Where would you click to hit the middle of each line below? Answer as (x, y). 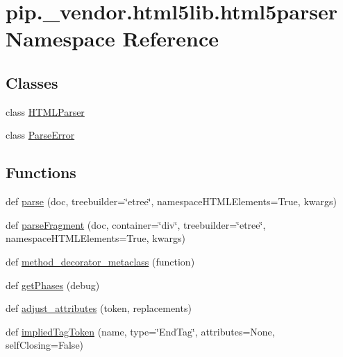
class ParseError (40, 135)
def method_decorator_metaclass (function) (100, 261)
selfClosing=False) (45, 345)
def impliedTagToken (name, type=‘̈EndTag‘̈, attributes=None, (140, 331)
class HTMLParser (45, 111)
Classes (32, 82)
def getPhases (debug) (53, 285)
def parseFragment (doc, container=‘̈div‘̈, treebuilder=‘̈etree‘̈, (136, 224)
